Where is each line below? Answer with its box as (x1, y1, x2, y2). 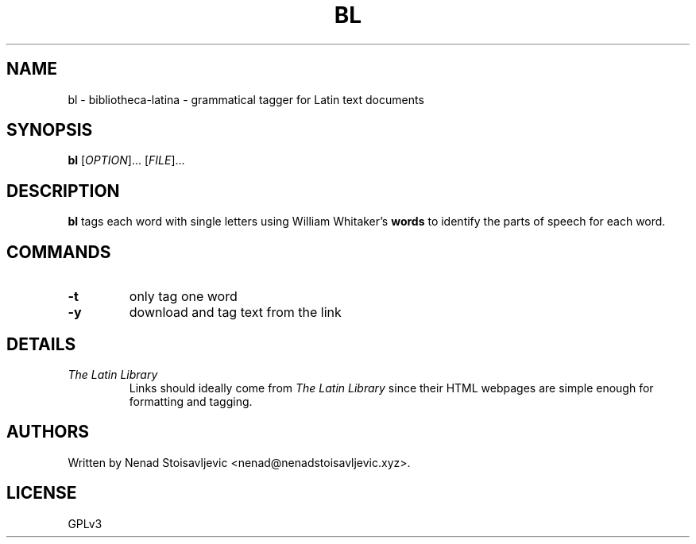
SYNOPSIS (6, 120, 93, 141)
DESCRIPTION (6, 180, 120, 201)
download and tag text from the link (129, 304, 342, 321)
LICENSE (6, 483, 77, 503)
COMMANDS (6, 241, 111, 262)
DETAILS (6, 334, 76, 354)
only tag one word (129, 288, 238, 305)
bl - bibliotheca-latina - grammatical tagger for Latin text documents (68, 92, 424, 106)
